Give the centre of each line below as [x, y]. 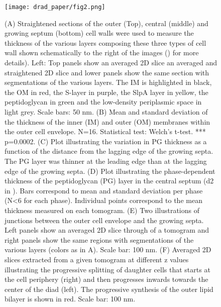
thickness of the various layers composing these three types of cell [105, 42]
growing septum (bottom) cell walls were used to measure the [99, 33]
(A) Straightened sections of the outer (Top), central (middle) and [106, 23]
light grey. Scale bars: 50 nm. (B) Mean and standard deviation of [106, 112]
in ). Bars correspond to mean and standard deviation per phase [104, 190]
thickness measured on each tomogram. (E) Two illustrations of [102, 210]
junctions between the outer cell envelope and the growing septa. [104, 220]
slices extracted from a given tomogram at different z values [97, 259]
